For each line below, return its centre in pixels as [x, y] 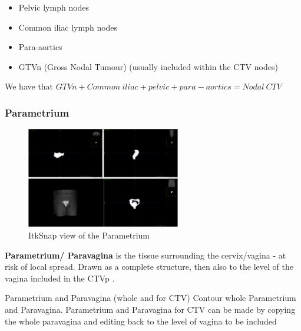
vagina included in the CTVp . [60, 278]
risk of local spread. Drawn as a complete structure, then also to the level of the [149, 267]
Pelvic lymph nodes [54, 7]
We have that [29, 86]
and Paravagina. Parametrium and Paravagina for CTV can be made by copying [150, 309]
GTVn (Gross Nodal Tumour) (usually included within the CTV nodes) [148, 66]
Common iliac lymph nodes [68, 27]
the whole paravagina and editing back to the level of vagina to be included [141, 321]
